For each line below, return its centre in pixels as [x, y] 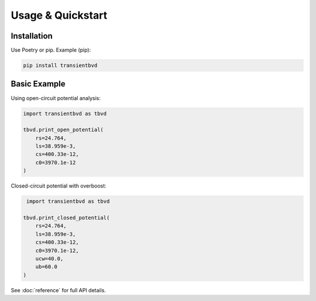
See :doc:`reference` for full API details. [59, 290]
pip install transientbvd [60, 65]
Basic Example [38, 84]
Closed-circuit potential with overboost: [59, 186]
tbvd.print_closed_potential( [66, 218]
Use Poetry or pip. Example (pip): [51, 50]
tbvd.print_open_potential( [63, 130]
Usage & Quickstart [59, 15]
